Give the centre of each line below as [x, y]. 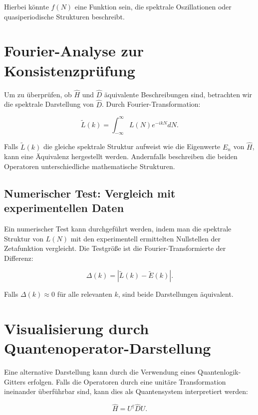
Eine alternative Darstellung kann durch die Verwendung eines [100, 372]
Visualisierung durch [77, 328]
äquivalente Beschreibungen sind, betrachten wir [178, 94]
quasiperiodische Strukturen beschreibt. [64, 16]
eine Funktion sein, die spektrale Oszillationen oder [153, 6]
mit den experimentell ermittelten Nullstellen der [146, 238]
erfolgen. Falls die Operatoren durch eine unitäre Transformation [127, 381]
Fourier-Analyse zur [74, 51]
